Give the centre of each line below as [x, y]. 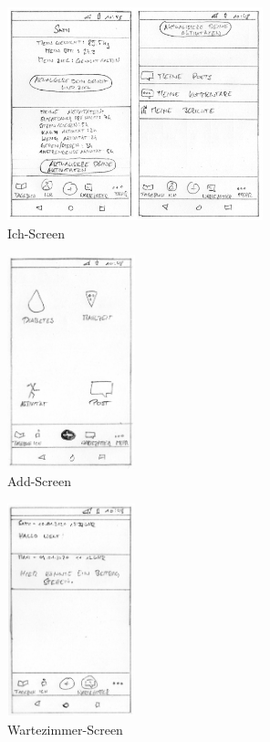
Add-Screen [40, 481]
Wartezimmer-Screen [65, 729]
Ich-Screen [36, 233]
